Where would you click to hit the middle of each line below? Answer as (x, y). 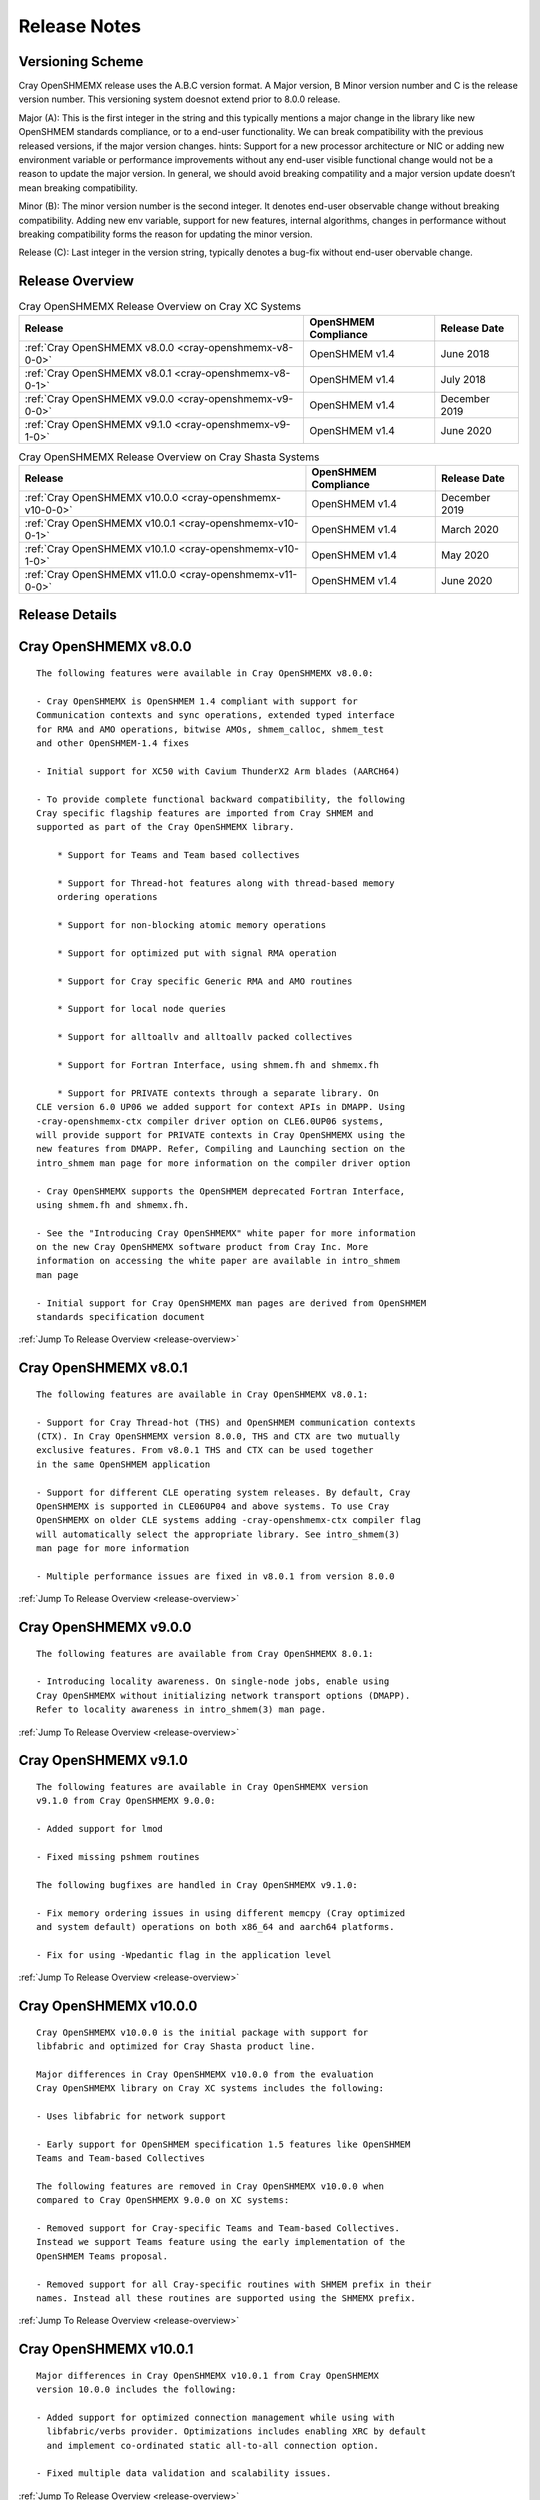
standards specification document (120, 1317)
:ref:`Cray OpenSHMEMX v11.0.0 (100, 575)
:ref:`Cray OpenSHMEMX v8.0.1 (98, 373)
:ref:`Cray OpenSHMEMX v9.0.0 (99, 398)
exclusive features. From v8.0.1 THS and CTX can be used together (205, 1450)
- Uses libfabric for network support (131, 2116)
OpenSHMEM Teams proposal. (102, 2256)
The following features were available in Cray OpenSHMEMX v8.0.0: (205, 673)
